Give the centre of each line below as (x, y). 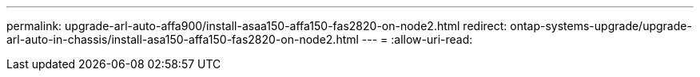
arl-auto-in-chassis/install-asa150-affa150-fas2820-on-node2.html (183, 39)
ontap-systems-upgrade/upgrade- (601, 26)
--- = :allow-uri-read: (417, 39)
